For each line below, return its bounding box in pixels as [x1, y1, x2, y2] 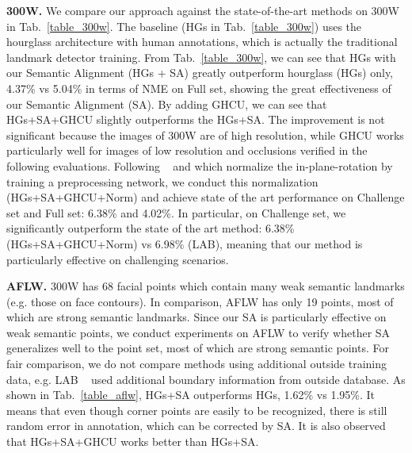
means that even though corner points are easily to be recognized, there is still [6, 401, 387, 418]
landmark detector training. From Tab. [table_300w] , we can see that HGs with [6, 48, 396, 65]
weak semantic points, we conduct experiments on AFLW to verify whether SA [6, 324, 391, 340]
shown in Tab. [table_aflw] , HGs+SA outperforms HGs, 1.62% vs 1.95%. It [6, 386, 376, 403]
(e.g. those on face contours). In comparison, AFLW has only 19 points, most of [6, 293, 394, 309]
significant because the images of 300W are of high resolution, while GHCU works [6, 126, 404, 143]
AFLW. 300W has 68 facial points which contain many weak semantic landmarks [6, 278, 405, 294]
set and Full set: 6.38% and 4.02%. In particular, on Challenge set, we [6, 204, 346, 221]
